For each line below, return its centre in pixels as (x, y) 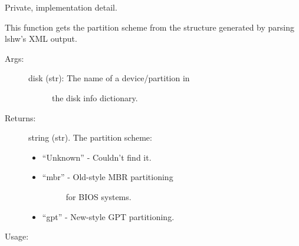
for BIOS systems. (98, 196)
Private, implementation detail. (61, 7)
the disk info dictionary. (95, 97)
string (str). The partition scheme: (90, 137)
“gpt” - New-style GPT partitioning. (108, 216)
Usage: (17, 236)
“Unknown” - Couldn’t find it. (97, 157)
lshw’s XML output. (41, 39)
